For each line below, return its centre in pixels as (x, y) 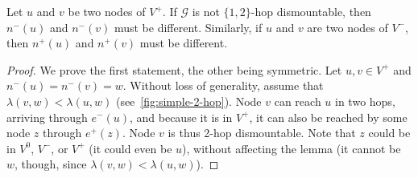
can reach (298, 101)
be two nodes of (107, 11)
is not (206, 11)
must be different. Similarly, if (188, 27)
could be (389, 133)
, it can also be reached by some (328, 117)
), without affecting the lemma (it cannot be (292, 148)
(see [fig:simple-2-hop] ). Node (188, 101)
